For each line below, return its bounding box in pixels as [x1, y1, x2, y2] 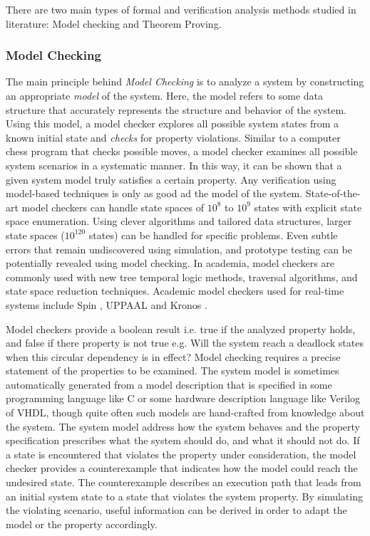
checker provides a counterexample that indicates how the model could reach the [6, 461, 358, 475]
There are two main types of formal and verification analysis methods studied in [6, 2, 356, 16]
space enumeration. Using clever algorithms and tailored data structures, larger [6, 214, 352, 228]
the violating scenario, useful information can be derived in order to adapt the [6, 503, 347, 517]
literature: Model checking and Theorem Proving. [6, 16, 222, 31]
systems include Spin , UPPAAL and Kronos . [6, 297, 207, 312]
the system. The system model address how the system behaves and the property [6, 419, 360, 433]
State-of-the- [305, 186, 361, 201]
